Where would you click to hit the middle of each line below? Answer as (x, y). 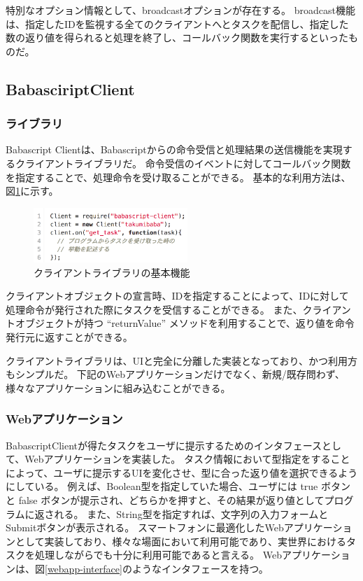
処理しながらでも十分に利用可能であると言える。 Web (158, 555)
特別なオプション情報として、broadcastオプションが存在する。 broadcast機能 (181, 10)
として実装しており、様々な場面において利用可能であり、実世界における (181, 541)
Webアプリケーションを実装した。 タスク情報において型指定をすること (187, 459)
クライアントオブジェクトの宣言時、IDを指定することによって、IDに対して (177, 296)
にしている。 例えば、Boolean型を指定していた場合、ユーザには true (162, 486)
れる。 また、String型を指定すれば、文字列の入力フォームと (191, 513)
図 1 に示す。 (32, 191)
